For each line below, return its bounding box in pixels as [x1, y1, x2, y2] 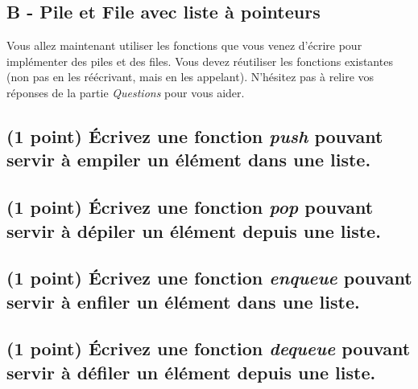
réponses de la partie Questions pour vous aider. [6, 84, 245, 100]
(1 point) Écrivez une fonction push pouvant [6, 123, 383, 148]
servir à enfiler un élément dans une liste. [6, 289, 360, 313]
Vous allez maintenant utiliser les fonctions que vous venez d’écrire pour [6, 37, 362, 54]
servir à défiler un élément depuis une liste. [6, 359, 376, 384]
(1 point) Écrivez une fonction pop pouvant [6, 194, 374, 219]
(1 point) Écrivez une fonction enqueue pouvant [6, 265, 412, 290]
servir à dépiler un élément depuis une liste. [6, 218, 381, 243]
